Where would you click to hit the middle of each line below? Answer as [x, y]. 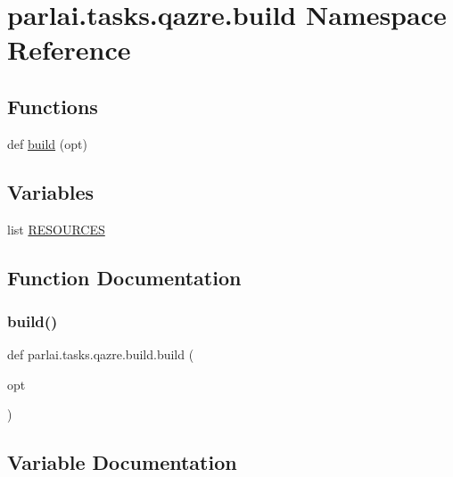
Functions [53, 106]
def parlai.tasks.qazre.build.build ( [101, 354]
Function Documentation [124, 277]
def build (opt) [47, 143]
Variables [51, 191]
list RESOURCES [56, 229]
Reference [69, 49]
